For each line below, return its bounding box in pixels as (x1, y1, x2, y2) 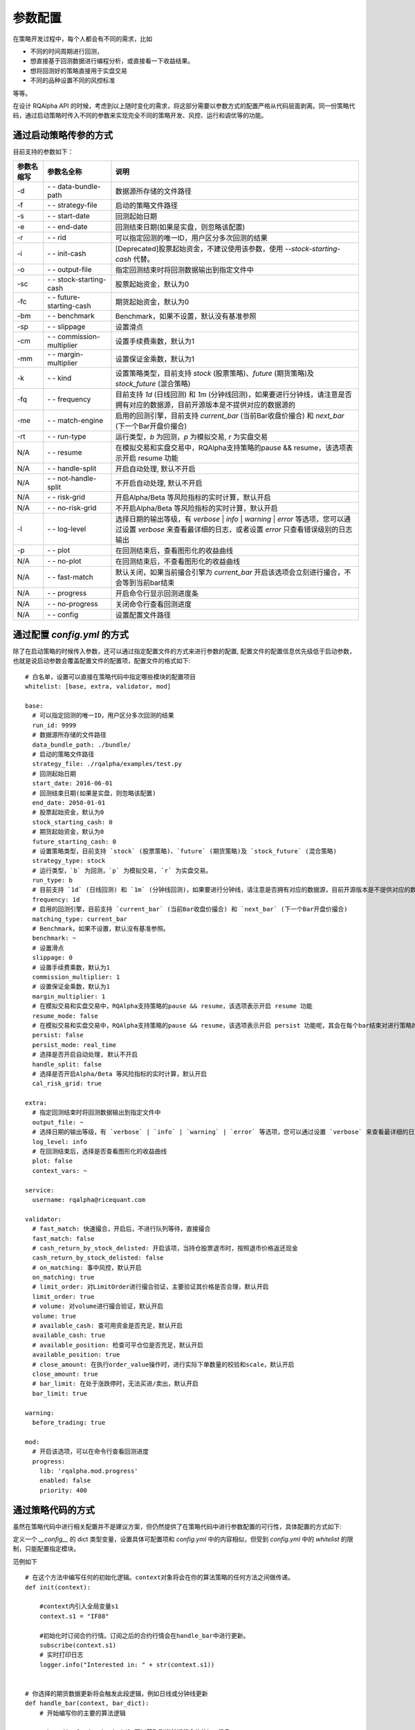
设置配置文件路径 (115, 610, 171, 619)
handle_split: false (32, 1060, 102, 1068)
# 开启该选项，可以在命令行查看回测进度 (32, 1448, 149, 1456)
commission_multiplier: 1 (32, 973, 120, 981)
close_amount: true (32, 1370, 98, 1378)
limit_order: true (32, 1293, 95, 1300)
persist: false (32, 1031, 84, 1039)
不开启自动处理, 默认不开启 (115, 478, 203, 488)
